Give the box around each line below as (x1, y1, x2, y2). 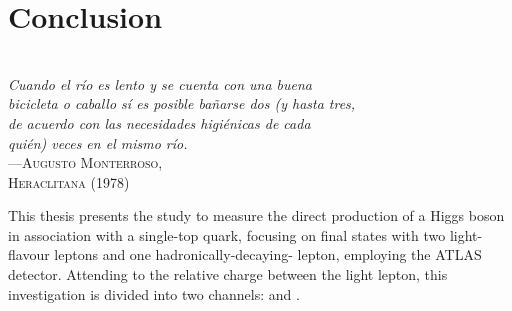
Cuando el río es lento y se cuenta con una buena (8, 73, 312, 94)
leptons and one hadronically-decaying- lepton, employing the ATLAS (54, 244, 482, 265)
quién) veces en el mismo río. (8, 132, 188, 153)
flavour (8, 244, 50, 265)
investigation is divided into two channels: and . (8, 283, 300, 304)
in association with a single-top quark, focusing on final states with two (8, 224, 446, 245)
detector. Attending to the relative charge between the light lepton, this (8, 264, 448, 285)
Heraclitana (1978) (8, 171, 130, 192)
